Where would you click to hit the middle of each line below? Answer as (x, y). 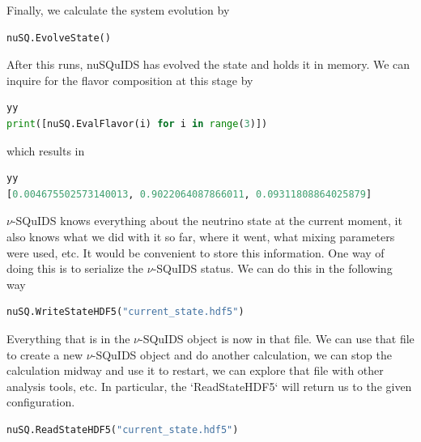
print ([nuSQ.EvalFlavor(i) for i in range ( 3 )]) (137, 123)
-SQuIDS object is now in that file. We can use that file (276, 338)
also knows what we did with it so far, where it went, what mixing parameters (201, 236)
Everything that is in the (68, 338)
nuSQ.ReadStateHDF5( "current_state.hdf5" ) (123, 429)
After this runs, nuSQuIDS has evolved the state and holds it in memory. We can (208, 64)
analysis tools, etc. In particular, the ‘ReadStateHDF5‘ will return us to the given (209, 386)
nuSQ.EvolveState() (59, 38)
